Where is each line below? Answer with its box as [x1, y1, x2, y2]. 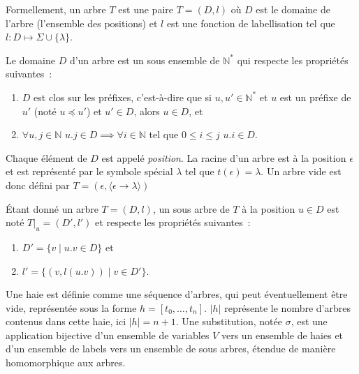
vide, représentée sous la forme [6, 300, 137, 315]
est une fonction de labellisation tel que [166, 15, 335, 30]
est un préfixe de [279, 89, 351, 104]
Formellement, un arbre [6, 2, 106, 16]
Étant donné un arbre [6, 201, 98, 216]
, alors [133, 103, 160, 118]
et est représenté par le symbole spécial [6, 164, 173, 179]
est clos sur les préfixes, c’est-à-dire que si [34, 89, 212, 104]
